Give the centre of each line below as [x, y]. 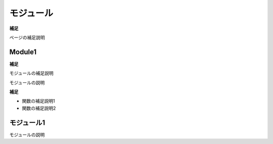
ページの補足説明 [27, 37]
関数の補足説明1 [38, 101]
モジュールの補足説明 [32, 73]
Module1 [23, 52]
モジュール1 [27, 123]
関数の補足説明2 [39, 108]
